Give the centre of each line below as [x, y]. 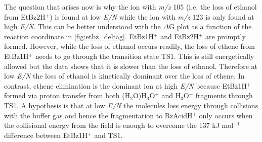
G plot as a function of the [210, 26]
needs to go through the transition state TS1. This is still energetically [145, 56]
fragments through [224, 95]
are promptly [226, 36]
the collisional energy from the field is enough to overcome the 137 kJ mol [119, 125]
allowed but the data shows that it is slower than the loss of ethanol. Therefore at [131, 66]
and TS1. [108, 135]
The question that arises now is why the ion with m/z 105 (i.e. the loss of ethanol [130, 7]
